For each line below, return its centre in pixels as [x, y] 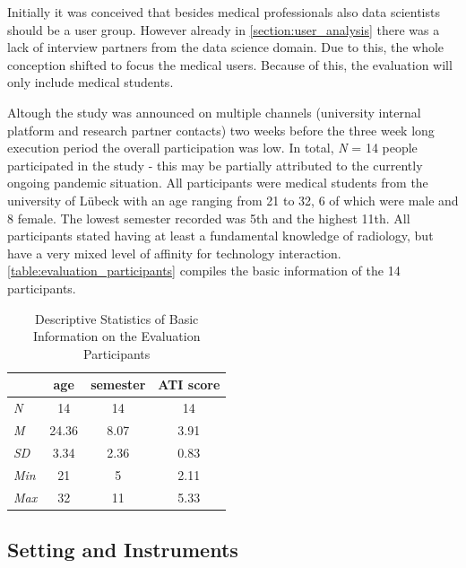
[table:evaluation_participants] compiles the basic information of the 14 [204, 271]
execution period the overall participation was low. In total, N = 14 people [212, 148]
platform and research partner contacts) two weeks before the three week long [221, 130]
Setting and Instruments [123, 549]
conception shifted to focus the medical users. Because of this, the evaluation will [230, 64]
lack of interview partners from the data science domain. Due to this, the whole [226, 47]
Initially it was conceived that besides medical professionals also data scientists [224, 12]
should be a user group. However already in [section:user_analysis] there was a [224, 29]
